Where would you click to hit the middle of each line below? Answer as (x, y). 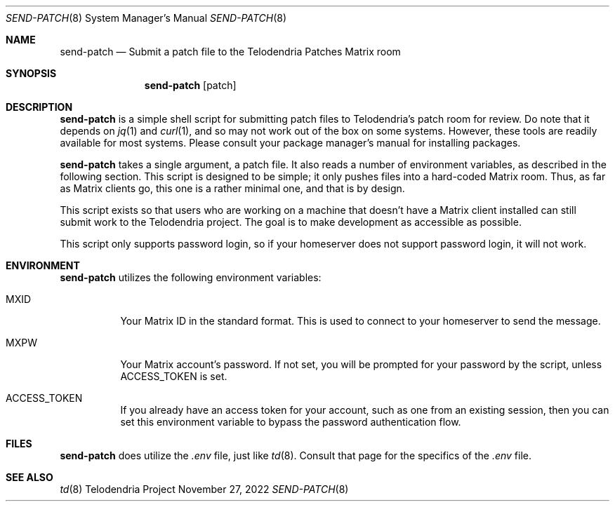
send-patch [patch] (190, 85)
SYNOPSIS (31, 73)
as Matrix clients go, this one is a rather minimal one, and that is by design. (232, 188)
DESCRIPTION (39, 107)
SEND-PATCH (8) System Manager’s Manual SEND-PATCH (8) (146, 18)
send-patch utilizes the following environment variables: (191, 277)
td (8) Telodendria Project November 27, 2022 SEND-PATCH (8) (204, 489)
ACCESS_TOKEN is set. (174, 376)
